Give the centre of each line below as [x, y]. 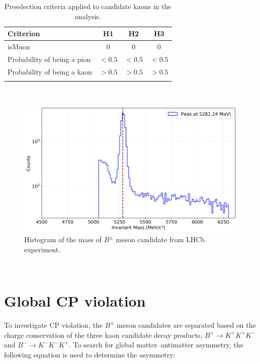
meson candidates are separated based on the [186, 324]
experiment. [42, 249]
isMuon [19, 47]
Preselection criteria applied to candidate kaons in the [88, 6]
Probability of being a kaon [50, 71]
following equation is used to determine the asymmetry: [90, 354]
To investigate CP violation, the [53, 324]
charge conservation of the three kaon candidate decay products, [103, 335]
